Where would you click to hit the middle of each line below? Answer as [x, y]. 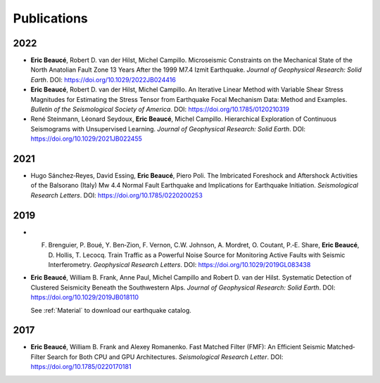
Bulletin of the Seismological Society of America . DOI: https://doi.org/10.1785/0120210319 [160, 110]
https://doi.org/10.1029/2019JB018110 [85, 297]
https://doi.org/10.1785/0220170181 [81, 367]
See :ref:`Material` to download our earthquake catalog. [111, 310]
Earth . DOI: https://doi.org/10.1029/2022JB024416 [103, 79]
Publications [50, 18]
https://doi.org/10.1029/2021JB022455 [86, 139]
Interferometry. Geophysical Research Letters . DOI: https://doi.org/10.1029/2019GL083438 [179, 264]
